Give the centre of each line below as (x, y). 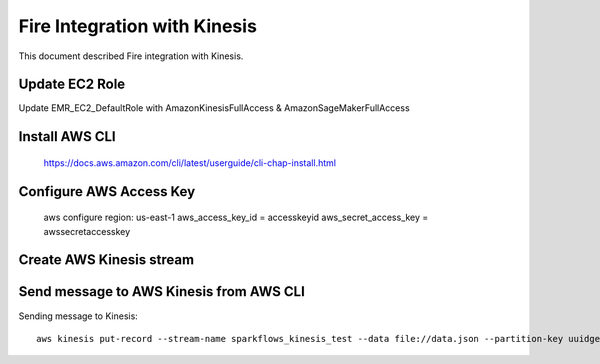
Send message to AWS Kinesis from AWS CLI (161, 291)
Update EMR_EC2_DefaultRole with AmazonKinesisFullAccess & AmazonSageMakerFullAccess (214, 108)
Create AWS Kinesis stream (106, 260)
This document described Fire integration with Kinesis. (131, 56)
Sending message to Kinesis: (78, 316)
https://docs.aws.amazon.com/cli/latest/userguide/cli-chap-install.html (190, 162)
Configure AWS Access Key (107, 191)
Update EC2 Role (72, 84)
